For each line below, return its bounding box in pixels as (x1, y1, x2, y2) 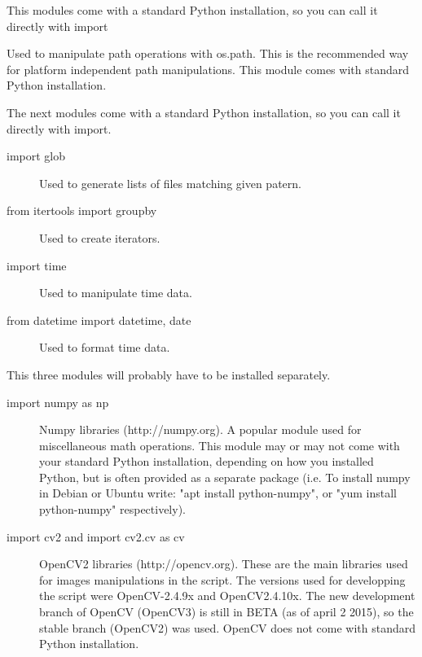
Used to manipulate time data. (39, 284, 192, 301)
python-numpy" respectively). (39, 501, 186, 518)
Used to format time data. (39, 339, 170, 356)
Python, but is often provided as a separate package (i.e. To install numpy (39, 468, 411, 485)
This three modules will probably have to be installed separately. (7, 366, 331, 383)
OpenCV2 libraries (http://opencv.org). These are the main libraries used (39, 555, 408, 572)
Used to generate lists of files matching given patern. (39, 174, 301, 191)
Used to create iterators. (39, 229, 160, 246)
